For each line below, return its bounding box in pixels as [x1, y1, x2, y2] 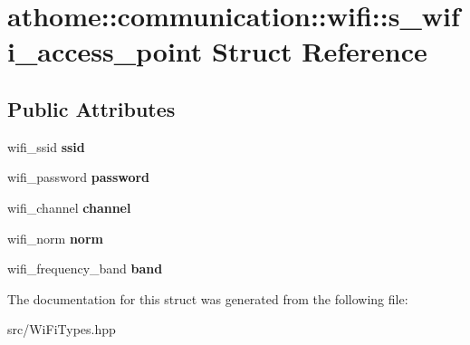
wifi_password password [7, 168, 150, 187]
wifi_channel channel [7, 197, 131, 216]
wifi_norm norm [7, 228, 103, 247]
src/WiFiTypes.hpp [7, 320, 116, 339]
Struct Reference [212, 33, 427, 70]
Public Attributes [7, 94, 176, 122]
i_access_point [7, 33, 203, 70]
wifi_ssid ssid [7, 137, 85, 156]
